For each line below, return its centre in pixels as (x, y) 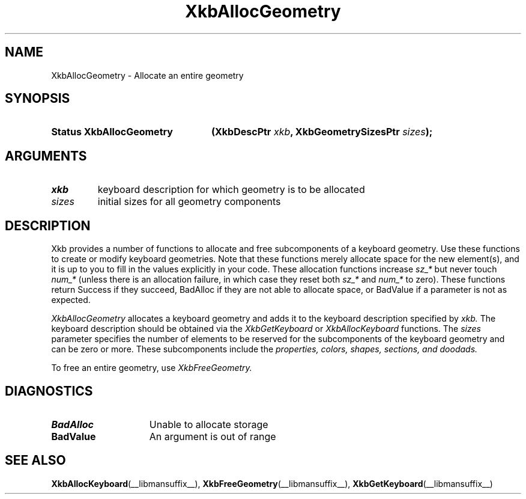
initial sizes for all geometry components (189, 202)
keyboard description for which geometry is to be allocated (231, 190)
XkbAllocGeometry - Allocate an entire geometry (147, 75)
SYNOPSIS (38, 99)
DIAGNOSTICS (49, 391)
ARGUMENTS (46, 156)
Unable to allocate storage (209, 424)
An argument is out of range (213, 436)
